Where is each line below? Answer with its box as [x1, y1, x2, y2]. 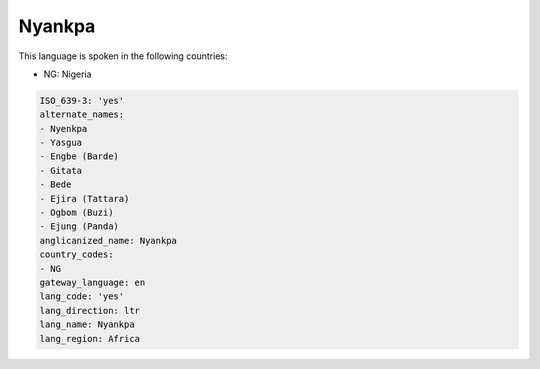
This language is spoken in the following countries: [18, 50, 228, 62]
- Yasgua [39, 137, 83, 149]
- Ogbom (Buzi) [39, 207, 114, 219]
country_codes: [39, 249, 114, 260]
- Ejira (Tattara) [39, 193, 130, 204]
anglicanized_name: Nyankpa [39, 235, 177, 246]
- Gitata [39, 165, 83, 176]
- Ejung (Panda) [39, 221, 120, 232]
